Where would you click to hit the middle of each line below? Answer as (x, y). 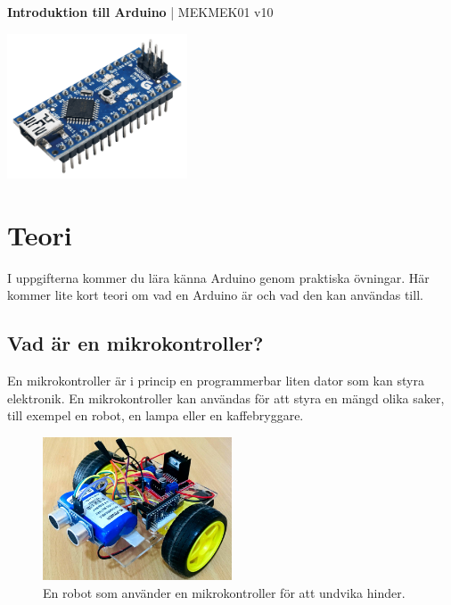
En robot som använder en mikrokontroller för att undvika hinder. (224, 592)
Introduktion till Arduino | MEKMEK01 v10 (140, 12)
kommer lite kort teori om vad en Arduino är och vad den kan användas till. (215, 295)
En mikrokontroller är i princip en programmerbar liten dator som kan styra (216, 381)
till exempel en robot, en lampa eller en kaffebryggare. (156, 415)
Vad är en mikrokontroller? (135, 343)
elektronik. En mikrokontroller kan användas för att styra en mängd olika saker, (226, 398)
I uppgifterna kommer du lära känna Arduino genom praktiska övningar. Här (218, 277)
